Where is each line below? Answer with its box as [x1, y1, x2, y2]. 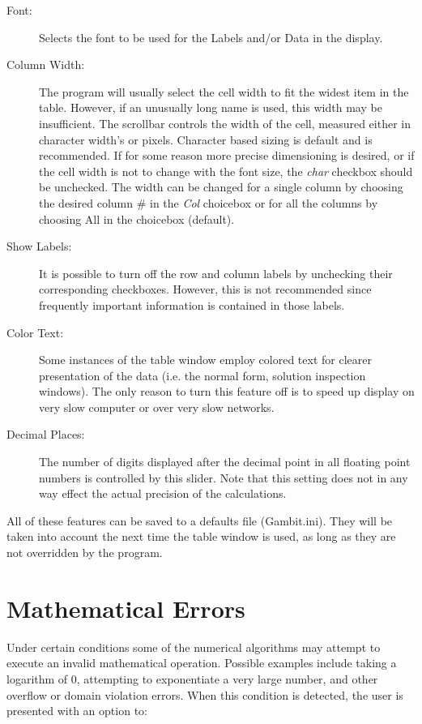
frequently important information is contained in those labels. [39, 296, 345, 313]
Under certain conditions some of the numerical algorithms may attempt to [6, 638, 381, 655]
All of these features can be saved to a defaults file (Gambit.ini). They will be [6, 512, 393, 529]
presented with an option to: [6, 702, 147, 719]
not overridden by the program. [6, 544, 163, 561]
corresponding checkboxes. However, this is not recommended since [39, 281, 372, 298]
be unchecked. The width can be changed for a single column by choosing [39, 178, 403, 195]
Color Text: [6, 323, 64, 341]
